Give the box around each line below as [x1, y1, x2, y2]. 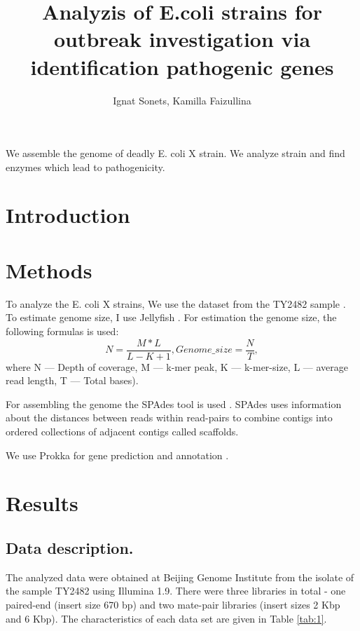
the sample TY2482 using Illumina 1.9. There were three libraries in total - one [6, 583, 346, 598]
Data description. [6, 536, 134, 558]
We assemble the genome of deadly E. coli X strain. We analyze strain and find [6, 146, 345, 161]
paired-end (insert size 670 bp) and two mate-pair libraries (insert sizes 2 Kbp [6, 597, 340, 611]
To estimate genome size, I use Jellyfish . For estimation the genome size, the [6, 310, 337, 325]
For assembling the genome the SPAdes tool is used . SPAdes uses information [6, 396, 342, 411]
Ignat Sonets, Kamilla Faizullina [113, 93, 251, 107]
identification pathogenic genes [30, 52, 334, 81]
